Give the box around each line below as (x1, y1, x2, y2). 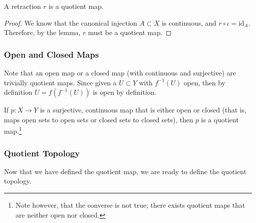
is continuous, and (161, 17, 217, 28)
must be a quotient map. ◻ (88, 27, 172, 37)
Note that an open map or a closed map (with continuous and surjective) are (4, 68, 236, 77)
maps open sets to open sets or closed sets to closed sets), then (4, 114, 193, 124)
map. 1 (4, 124, 22, 136)
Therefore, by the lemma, (4, 27, 81, 37)
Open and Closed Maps (4, 48, 99, 60)
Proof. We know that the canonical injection (4, 17, 137, 28)
